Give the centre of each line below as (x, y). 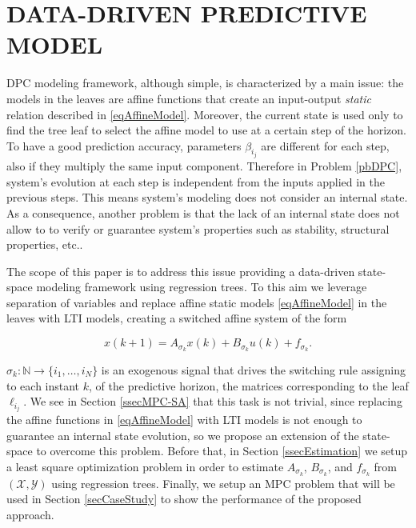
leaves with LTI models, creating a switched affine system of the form (177, 318)
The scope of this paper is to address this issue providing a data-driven (181, 271)
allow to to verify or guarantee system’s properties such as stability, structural (198, 228)
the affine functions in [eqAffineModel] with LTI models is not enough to (184, 420)
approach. (30, 515)
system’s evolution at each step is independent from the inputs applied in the (196, 181)
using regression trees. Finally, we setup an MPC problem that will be (223, 483)
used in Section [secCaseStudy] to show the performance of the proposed (184, 499)
